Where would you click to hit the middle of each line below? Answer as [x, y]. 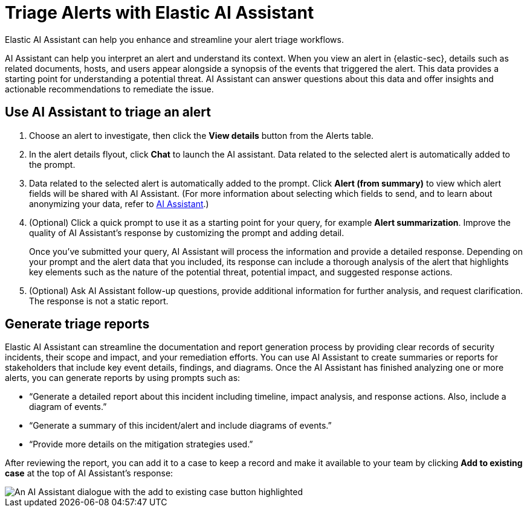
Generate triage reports [77, 324]
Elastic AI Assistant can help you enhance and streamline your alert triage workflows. [174, 39]
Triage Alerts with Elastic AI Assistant [160, 13]
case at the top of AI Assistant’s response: [89, 473]
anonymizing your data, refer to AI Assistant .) [119, 203]
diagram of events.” [68, 407]
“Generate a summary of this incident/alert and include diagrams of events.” [180, 426]
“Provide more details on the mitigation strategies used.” [141, 444]
